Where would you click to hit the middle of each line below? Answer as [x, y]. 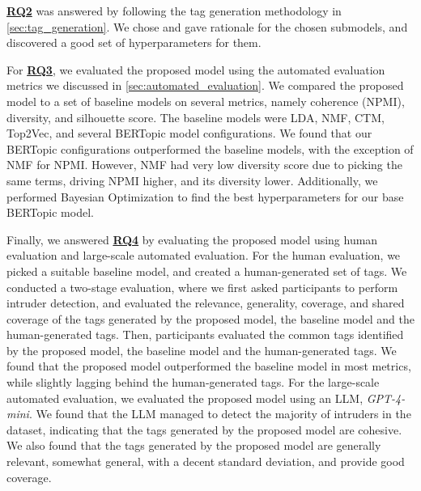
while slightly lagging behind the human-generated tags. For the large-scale [193, 382]
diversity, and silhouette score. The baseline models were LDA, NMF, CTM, [196, 117]
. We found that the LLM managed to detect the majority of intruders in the [220, 414]
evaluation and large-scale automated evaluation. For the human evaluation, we [204, 255]
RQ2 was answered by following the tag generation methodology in [174, 11]
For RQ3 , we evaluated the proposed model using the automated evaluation [196, 69]
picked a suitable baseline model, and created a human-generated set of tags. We [207, 271]
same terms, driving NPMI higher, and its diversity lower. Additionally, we [192, 180]
